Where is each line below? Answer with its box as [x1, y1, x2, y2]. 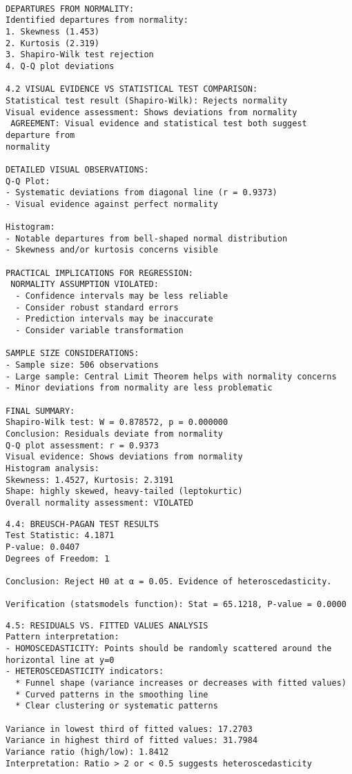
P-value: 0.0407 [6, 542, 80, 552]
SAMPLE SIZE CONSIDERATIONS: [6, 348, 139, 359]
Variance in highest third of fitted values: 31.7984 [6, 735, 258, 746]
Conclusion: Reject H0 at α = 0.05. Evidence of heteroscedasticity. [6, 576, 332, 586]
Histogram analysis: [6, 463, 100, 473]
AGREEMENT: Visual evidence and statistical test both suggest [10, 119, 307, 129]
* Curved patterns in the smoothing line [15, 689, 208, 699]
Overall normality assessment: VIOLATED [6, 497, 194, 508]
